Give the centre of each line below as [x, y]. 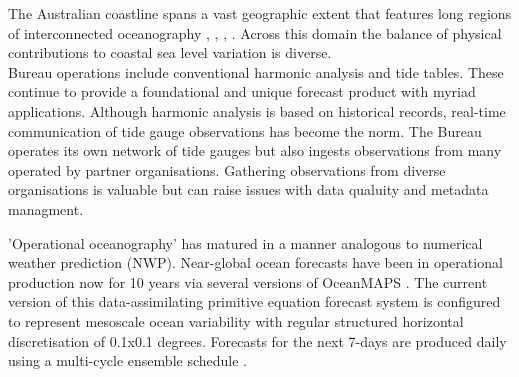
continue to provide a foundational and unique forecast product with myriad [242, 91]
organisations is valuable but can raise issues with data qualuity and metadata [248, 189]
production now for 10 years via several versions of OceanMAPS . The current [248, 281]
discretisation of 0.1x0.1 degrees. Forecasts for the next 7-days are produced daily [257, 340]
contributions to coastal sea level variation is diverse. [170, 52]
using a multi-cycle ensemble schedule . [127, 360]
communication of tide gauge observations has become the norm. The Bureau [245, 130]
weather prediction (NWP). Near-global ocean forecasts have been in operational [255, 262]
